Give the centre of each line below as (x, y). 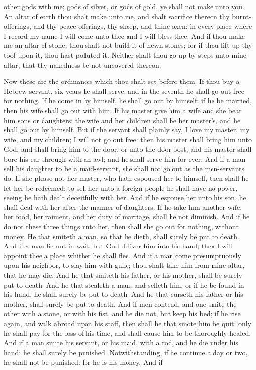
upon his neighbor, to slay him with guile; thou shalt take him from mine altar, (124, 265)
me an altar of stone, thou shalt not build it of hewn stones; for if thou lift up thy (128, 45)
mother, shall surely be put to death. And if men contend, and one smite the (120, 304)
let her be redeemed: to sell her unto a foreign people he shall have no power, (121, 187)
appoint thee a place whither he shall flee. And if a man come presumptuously (123, 255)
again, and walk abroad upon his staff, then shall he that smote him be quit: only (128, 323)
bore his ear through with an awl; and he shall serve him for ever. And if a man (125, 158)
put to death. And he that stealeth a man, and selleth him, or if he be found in (124, 284)
